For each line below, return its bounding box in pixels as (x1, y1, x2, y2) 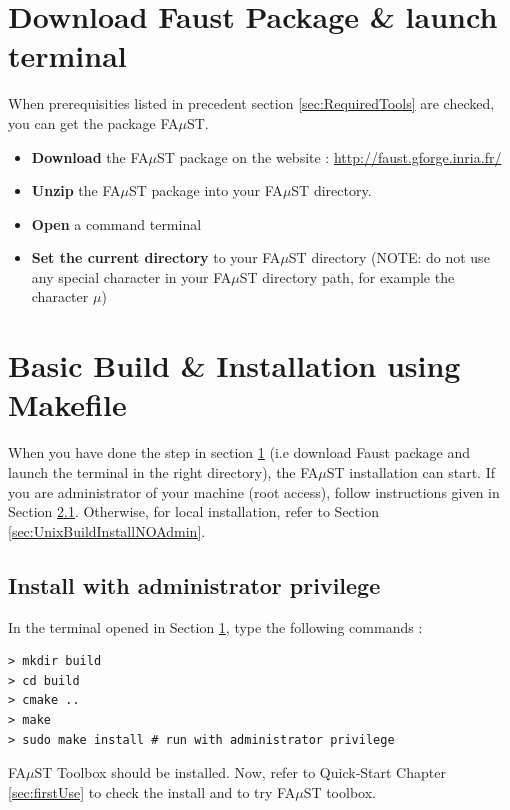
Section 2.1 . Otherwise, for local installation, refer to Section (8, 501, 379, 522)
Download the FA (31, 146, 149, 167)
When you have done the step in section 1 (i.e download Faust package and (8, 442, 471, 463)
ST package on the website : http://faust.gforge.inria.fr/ (156, 146, 502, 167)
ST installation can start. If (326, 461, 495, 482)
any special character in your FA (31, 266, 232, 287)
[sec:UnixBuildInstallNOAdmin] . (8, 520, 206, 541)
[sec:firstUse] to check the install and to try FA (8, 781, 296, 802)
